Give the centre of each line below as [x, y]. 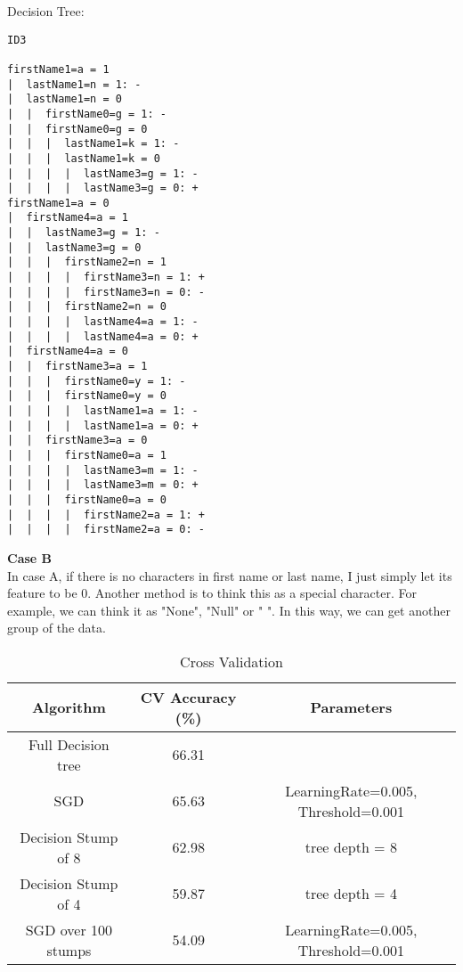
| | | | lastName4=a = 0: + [103, 336]
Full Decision [69, 744]
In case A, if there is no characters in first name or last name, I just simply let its [230, 575]
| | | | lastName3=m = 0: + [103, 485]
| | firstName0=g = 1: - [87, 114]
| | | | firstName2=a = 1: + [106, 515]
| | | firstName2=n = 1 [87, 262]
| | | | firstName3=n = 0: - [106, 292]
